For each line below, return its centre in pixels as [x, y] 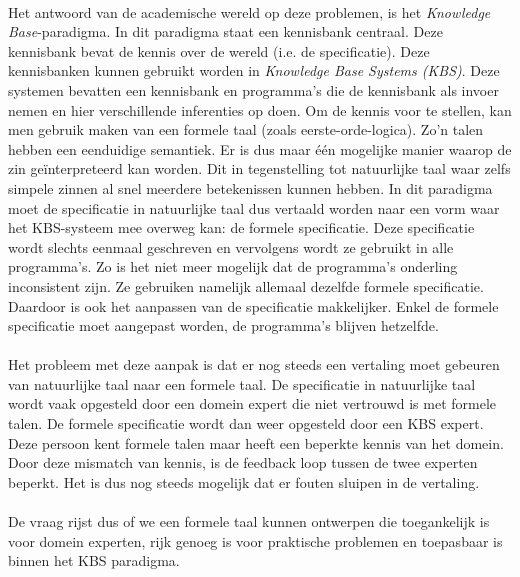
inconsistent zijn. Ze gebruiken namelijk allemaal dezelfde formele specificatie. [246, 285]
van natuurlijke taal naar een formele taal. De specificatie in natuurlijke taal [242, 383]
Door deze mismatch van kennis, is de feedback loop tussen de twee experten [243, 462]
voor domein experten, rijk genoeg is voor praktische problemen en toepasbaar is [255, 540]
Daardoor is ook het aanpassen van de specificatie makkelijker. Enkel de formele [253, 305]
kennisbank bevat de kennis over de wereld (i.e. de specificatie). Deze [219, 50]
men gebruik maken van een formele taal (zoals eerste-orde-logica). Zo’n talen [246, 129]
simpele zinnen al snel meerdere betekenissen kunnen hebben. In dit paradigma [250, 187]
